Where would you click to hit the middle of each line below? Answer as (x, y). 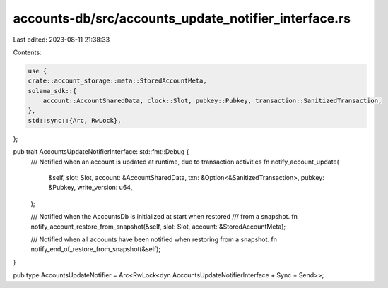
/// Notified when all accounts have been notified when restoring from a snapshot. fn (154, 239)
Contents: (27, 52)
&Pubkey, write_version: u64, (90, 188)
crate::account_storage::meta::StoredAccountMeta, (118, 81)
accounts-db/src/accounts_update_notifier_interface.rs (182, 18)
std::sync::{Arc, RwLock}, (75, 120)
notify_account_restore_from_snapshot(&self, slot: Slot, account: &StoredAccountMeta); (158, 227)
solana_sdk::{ (52, 91)
